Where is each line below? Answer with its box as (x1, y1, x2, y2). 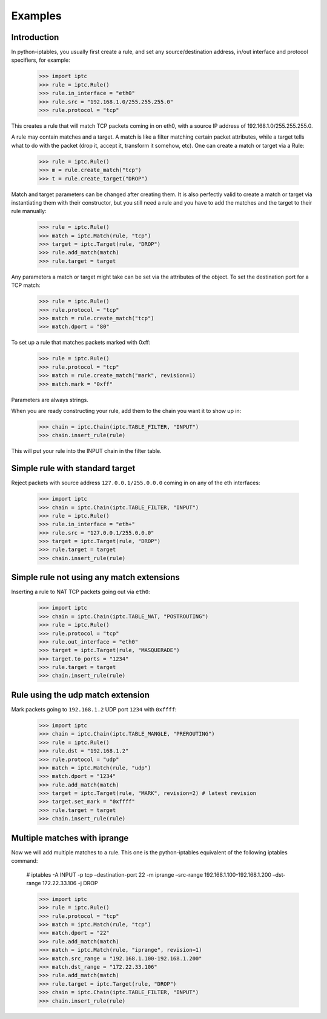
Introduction (11, 32, 59, 42)
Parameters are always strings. (11, 396, 89, 403)
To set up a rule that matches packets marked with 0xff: (11, 339, 151, 346)
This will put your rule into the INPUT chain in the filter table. (11, 447, 162, 455)
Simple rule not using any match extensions (11, 572, 180, 582)
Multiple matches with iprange (11, 833, 129, 843)
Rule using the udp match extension (11, 690, 150, 700)
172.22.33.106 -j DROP (42, 879, 98, 886)
